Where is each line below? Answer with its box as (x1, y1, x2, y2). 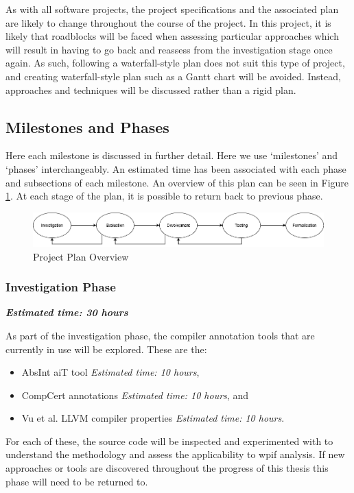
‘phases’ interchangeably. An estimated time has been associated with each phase (5, 161, 346, 176)
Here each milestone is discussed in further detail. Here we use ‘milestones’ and (5, 148, 338, 163)
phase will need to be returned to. (5, 474, 148, 488)
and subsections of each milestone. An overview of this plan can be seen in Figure (5, 175, 349, 189)
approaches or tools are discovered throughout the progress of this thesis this (5, 461, 329, 475)
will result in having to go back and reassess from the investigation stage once (5, 42, 333, 56)
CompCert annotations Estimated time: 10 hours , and (21, 387, 248, 402)
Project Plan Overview (33, 249, 129, 263)
